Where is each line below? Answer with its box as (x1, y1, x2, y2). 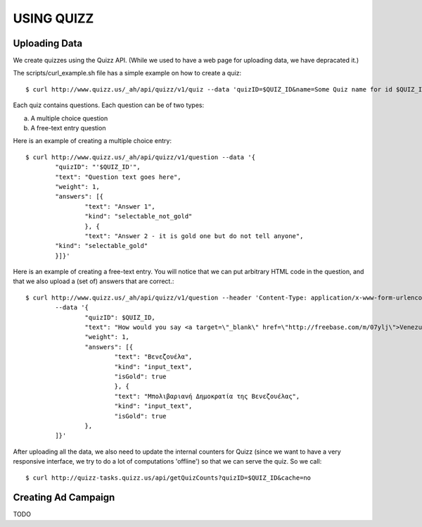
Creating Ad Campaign (13, 492, 115, 504)
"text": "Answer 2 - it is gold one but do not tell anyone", (84, 232, 304, 240)
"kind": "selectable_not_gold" (84, 212, 193, 221)
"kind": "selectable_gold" (55, 242, 148, 250)
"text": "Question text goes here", (55, 173, 182, 181)
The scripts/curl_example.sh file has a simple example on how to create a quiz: (13, 69, 242, 77)
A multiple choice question (30, 113, 108, 123)
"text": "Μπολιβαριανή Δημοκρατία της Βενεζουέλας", (114, 392, 300, 400)
